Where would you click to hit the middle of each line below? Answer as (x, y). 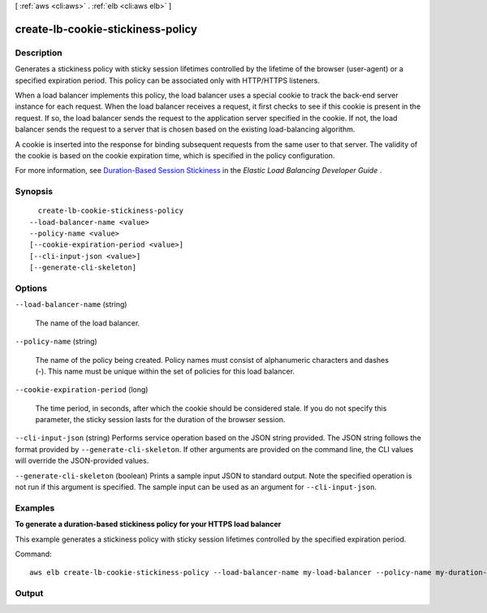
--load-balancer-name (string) (71, 304)
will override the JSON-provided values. (82, 461)
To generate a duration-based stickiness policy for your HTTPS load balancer (148, 525)
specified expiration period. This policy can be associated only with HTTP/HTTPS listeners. (168, 80)
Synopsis (34, 192)
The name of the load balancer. (88, 323)
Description (39, 53)
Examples (35, 507)
